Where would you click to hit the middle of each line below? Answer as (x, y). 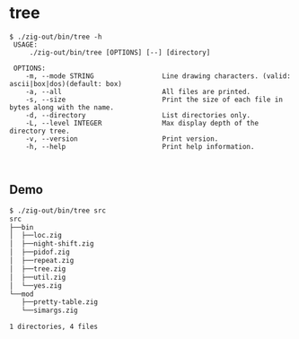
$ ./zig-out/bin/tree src (57, 210)
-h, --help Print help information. (140, 146)
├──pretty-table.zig (60, 302)
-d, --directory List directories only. (138, 115)
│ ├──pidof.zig (40, 252)
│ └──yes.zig (36, 285)
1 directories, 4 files (54, 327)
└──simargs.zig (49, 311)
